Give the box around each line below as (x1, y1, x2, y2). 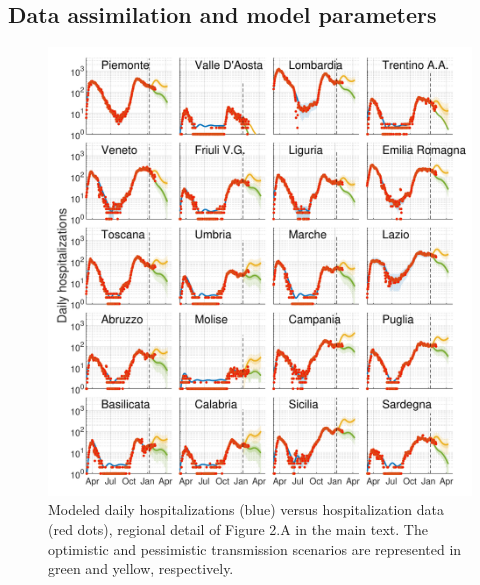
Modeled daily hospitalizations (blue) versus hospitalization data (48, 499, 444, 520)
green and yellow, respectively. (48, 558, 234, 579)
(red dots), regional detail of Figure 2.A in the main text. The (48, 518, 428, 539)
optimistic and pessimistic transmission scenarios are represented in (48, 538, 462, 559)
